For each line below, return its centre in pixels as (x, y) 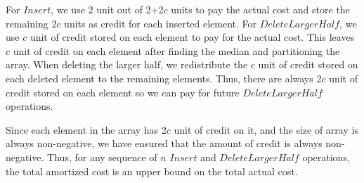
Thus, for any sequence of (102, 157)
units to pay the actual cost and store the (260, 9)
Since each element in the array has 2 (86, 129)
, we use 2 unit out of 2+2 (107, 9)
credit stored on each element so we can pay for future (123, 92)
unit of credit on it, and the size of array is (266, 129)
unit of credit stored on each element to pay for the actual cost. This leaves (192, 37)
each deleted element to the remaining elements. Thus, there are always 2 (164, 78)
